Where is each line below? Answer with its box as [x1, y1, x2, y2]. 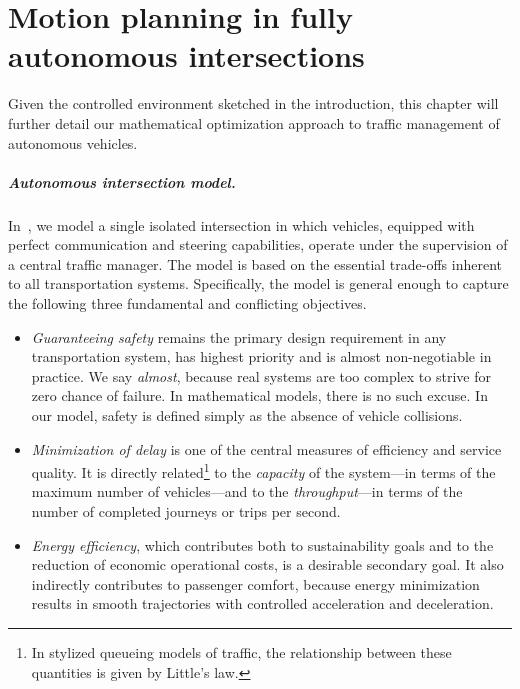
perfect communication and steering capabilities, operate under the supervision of [8, 234, 508, 255]
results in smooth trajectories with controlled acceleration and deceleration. [31, 593, 494, 614]
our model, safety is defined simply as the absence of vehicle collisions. [31, 405, 463, 425]
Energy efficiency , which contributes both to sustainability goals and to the [31, 534, 494, 555]
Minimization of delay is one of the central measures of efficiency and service [31, 438, 502, 459]
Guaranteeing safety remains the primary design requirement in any [31, 326, 447, 347]
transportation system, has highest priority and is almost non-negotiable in [31, 346, 492, 367]
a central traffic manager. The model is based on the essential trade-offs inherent [8, 253, 503, 274]
